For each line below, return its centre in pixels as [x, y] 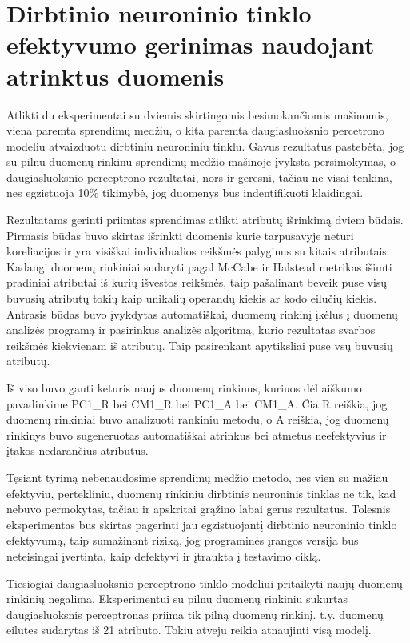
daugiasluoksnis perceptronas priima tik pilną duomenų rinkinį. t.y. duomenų [195, 614]
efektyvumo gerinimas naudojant [191, 44]
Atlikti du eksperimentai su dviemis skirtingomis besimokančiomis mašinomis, [197, 114]
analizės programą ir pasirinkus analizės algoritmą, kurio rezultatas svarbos [191, 330]
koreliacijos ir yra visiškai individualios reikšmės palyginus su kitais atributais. [198, 251]
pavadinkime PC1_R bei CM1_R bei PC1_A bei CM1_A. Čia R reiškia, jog [197, 403]
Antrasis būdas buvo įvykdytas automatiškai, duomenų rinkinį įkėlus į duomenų [202, 313]
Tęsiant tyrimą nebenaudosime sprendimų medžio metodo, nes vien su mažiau [197, 477]
